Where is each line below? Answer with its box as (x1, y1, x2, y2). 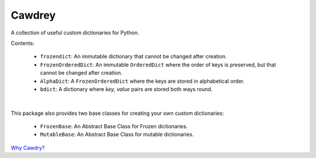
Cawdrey (11, 9, 56, 22)
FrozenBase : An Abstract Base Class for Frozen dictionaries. (40, 123, 188, 130)
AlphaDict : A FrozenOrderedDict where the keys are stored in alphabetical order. (40, 78, 245, 85)
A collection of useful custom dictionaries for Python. (11, 29, 140, 36)
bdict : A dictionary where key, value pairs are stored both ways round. (40, 85, 213, 93)
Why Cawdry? (11, 144, 45, 151)
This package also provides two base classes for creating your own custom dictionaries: (11, 110, 224, 117)
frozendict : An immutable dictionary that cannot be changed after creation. (40, 53, 227, 60)
